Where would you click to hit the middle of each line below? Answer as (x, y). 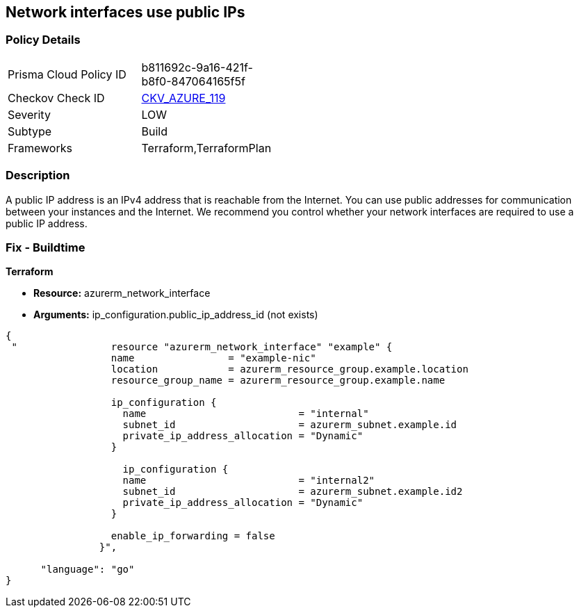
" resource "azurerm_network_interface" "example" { (202, 347)
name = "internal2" (249, 481)
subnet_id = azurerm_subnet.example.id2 (293, 492)
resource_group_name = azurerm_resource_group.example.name (278, 381)
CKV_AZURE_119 (184, 98)
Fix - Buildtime (46, 247)
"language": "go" (88, 570)
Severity (29, 114)
